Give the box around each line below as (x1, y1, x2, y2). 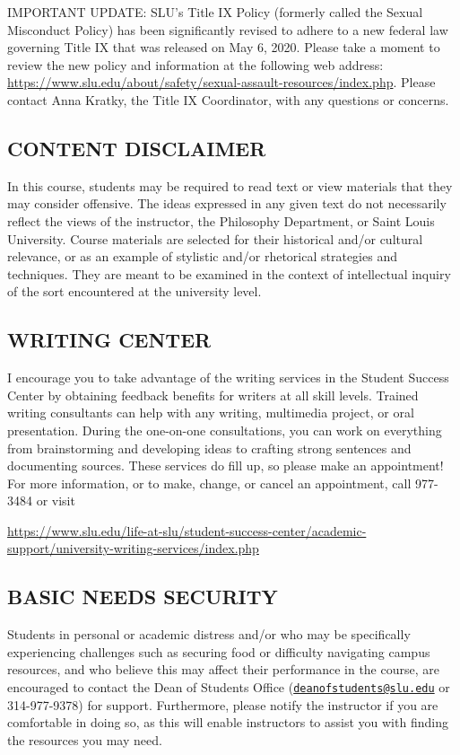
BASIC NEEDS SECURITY (7, 583, 278, 610)
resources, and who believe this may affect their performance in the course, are (7, 660, 439, 679)
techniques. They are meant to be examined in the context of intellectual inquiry (7, 264, 451, 283)
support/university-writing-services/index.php (7, 539, 259, 557)
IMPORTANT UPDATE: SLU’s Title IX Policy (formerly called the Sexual (7, 3, 423, 21)
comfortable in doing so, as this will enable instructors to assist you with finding (7, 713, 448, 732)
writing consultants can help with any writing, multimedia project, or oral (7, 403, 414, 422)
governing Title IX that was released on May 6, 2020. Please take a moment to (7, 38, 440, 57)
